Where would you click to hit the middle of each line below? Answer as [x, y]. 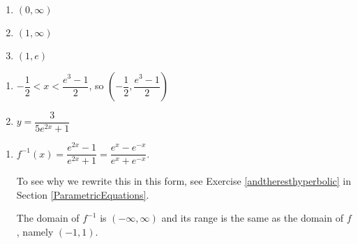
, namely [35, 231]
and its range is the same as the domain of [252, 218]
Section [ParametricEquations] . [83, 194]
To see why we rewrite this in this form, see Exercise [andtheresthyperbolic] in [184, 181]
